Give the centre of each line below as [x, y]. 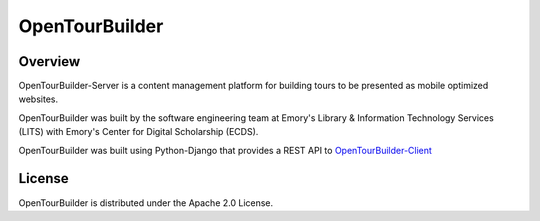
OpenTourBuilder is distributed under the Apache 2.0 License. [146, 202]
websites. [38, 99]
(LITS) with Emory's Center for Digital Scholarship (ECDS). [138, 132]
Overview [49, 61]
